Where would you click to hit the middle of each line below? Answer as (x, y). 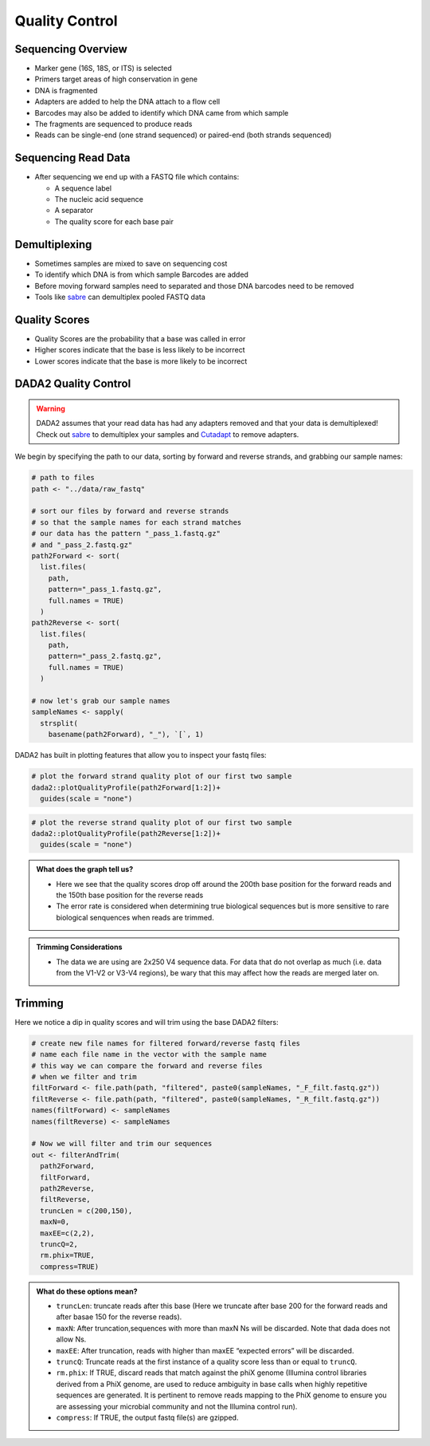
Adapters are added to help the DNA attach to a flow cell (127, 102)
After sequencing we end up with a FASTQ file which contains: (137, 177)
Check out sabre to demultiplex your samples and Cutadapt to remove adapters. (168, 434)
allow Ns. (71, 1339)
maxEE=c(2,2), (68, 1233)
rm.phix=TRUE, (68, 1255)
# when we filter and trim (84, 1077)
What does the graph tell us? (85, 869)
